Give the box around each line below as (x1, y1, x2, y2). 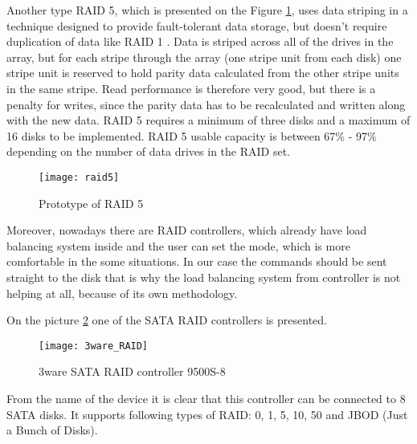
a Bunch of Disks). (6, 422, 98, 438)
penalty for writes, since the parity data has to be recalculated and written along (6, 96, 406, 112)
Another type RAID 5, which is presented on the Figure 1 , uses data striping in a (6, 2, 408, 18)
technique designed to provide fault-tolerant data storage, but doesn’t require (6, 17, 387, 34)
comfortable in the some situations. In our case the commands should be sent (6, 253, 387, 270)
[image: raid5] (39, 171, 120, 183)
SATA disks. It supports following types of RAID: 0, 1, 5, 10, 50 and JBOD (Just (6, 405, 408, 422)
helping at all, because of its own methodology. (6, 284, 238, 301)
